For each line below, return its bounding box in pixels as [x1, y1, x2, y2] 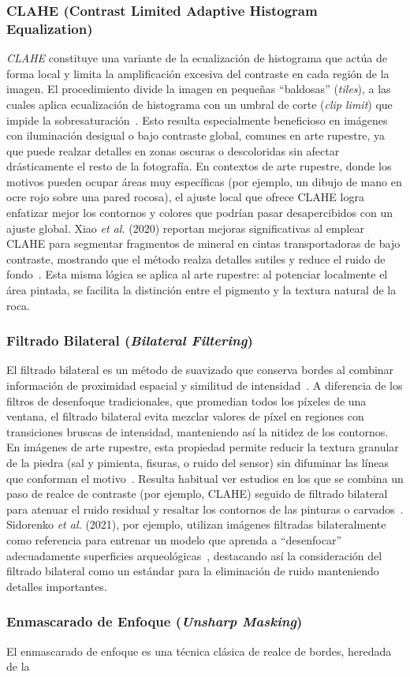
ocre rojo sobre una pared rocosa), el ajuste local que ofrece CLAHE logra [6, 189, 364, 205]
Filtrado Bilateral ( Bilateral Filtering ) [6, 331, 253, 350]
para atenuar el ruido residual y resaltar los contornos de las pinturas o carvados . [6, 500, 404, 517]
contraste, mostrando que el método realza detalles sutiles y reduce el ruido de [6, 250, 386, 267]
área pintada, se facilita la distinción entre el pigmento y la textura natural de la [6, 282, 397, 298]
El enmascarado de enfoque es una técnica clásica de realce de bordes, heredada [6, 642, 392, 659]
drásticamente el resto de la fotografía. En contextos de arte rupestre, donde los [6, 158, 392, 174]
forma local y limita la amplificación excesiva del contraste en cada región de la [6, 65, 389, 81]
